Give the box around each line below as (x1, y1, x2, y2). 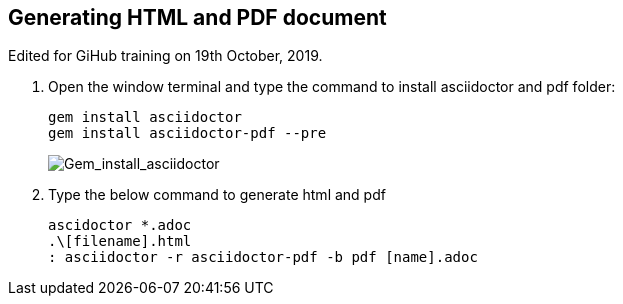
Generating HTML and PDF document (8, 5, 387, 30)
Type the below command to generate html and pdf (48, 186, 386, 204)
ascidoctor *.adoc (48, 217, 192, 234)
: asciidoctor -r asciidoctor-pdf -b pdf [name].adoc (48, 249, 478, 266)
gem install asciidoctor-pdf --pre (48, 125, 327, 142)
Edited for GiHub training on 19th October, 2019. (8, 47, 323, 65)
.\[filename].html (48, 233, 192, 250)
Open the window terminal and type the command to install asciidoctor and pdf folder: (48, 78, 616, 96)
